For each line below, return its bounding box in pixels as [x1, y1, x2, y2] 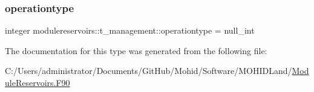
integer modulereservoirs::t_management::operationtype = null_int [5, 24, 255, 37]
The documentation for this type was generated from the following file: [5, 44, 267, 57]
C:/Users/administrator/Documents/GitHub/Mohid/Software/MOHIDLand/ [5, 64, 292, 77]
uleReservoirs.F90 [5, 76, 70, 88]
